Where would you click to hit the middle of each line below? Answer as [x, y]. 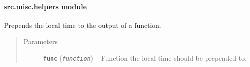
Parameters [40, 41]
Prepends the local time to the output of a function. [83, 25]
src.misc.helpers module [46, 6]
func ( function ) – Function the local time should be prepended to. [145, 57]
